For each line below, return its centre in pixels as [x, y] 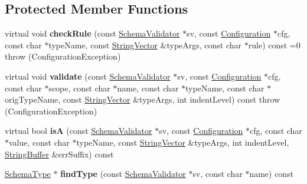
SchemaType [28, 174]
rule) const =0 [274, 45]
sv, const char [218, 174]
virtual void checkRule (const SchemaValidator [92, 33]
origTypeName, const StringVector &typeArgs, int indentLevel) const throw [143, 99]
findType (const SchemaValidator [123, 174]
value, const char [39, 142]
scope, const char [79, 88]
